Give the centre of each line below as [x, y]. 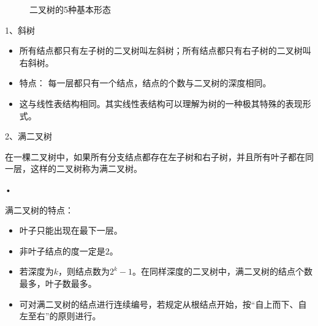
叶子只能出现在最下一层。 [71, 230]
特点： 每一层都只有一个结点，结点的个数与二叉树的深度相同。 [145, 83]
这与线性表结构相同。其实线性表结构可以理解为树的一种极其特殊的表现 [161, 103]
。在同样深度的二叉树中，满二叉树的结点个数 [223, 271]
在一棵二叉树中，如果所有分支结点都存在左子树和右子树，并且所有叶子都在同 [159, 156]
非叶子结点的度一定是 [62, 250]
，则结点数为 [84, 271]
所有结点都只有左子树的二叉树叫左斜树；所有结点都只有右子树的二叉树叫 [165, 50]
